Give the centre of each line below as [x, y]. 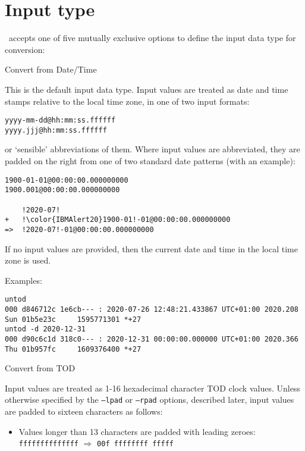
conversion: [25, 49]
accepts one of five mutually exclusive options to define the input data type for [152, 38]
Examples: [23, 280]
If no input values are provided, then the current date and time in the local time [151, 248]
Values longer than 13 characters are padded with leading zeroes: [137, 431]
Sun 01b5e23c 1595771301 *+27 [73, 319]
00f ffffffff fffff [135, 444]
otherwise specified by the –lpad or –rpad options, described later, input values [150, 400]
